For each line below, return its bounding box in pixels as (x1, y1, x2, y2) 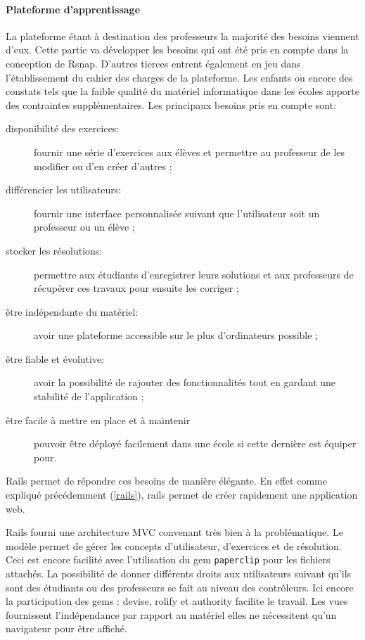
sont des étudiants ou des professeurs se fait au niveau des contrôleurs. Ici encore (6, 580, 354, 594)
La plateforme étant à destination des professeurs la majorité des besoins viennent (6, 28, 359, 43)
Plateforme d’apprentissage (6, 1, 141, 16)
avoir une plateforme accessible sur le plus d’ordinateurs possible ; (34, 328, 319, 343)
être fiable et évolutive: (6, 351, 105, 366)
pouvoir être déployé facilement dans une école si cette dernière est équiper (34, 436, 357, 451)
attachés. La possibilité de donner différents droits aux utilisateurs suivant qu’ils (6, 566, 352, 581)
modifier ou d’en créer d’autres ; (34, 158, 172, 173)
